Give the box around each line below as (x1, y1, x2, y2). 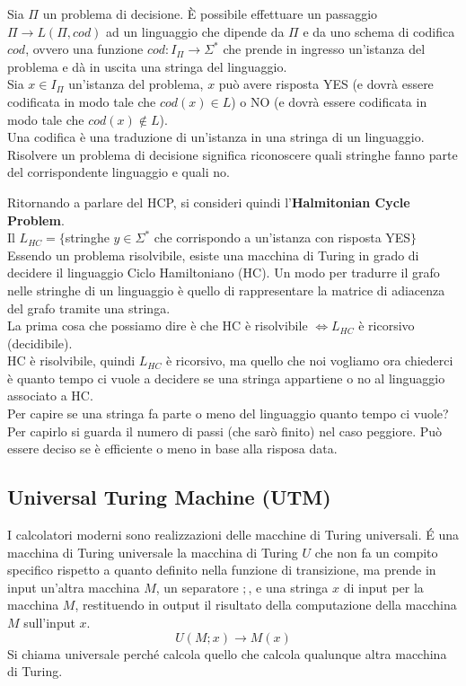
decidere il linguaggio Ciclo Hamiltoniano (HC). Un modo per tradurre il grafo (7, 263, 440, 282)
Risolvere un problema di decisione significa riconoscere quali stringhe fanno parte (7, 145, 458, 163)
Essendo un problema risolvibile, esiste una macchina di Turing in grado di (7, 245, 419, 264)
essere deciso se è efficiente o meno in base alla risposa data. (7, 439, 338, 458)
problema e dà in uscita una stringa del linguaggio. (7, 57, 287, 75)
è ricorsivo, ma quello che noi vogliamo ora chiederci (165, 351, 453, 370)
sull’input (23, 613, 75, 632)
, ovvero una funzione (25, 40, 144, 58)
